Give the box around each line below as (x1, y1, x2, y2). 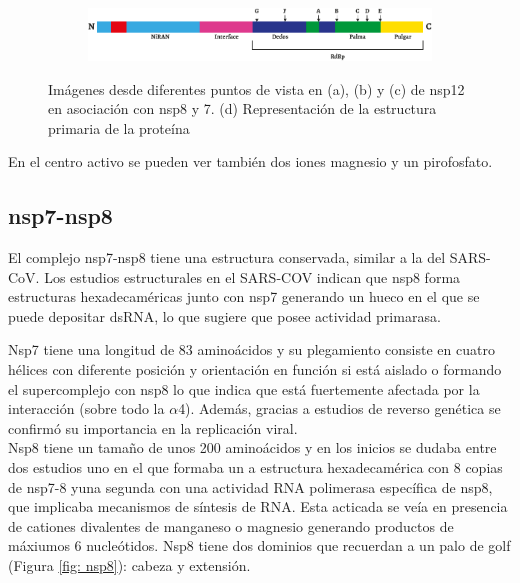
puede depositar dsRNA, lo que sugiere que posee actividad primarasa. (8, 305, 441, 326)
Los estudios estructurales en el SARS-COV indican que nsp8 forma (44, 266, 461, 287)
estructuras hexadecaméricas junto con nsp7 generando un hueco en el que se (8, 286, 480, 307)
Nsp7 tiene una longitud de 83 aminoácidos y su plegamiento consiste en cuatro (8, 339, 495, 360)
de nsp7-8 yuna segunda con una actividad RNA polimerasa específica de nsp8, (8, 476, 493, 497)
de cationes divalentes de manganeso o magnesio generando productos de (8, 515, 454, 536)
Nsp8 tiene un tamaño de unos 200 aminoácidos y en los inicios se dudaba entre (8, 437, 497, 458)
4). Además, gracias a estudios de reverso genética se (178, 398, 501, 419)
